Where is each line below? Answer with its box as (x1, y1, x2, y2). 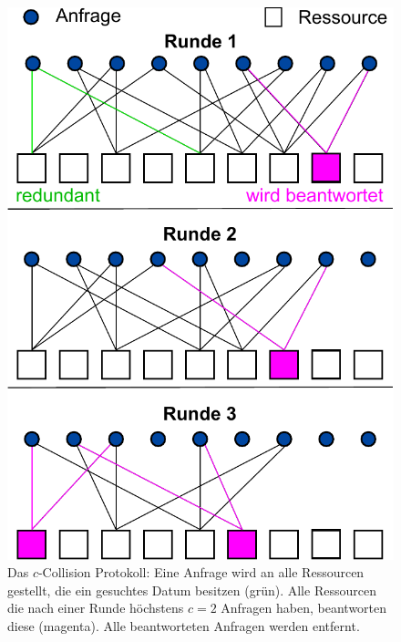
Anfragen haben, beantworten (221, 598, 387, 617)
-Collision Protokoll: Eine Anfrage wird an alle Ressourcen (37, 563, 365, 582)
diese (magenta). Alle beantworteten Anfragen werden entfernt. (7, 616, 360, 635)
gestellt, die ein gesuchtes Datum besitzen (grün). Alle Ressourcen (7, 580, 376, 599)
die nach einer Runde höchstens (7, 598, 184, 617)
